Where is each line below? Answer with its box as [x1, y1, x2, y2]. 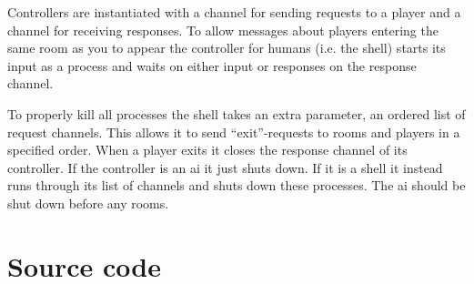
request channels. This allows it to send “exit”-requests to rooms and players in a [7, 122, 460, 141]
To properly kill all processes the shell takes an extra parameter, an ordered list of [7, 104, 466, 123]
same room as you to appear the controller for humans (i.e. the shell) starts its [7, 38, 446, 57]
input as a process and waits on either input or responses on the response [7, 56, 417, 75]
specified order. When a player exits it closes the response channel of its [7, 140, 408, 159]
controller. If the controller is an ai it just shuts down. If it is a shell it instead [7, 157, 443, 177]
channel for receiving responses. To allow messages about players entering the [7, 20, 439, 39]
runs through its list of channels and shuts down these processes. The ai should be [7, 176, 466, 195]
